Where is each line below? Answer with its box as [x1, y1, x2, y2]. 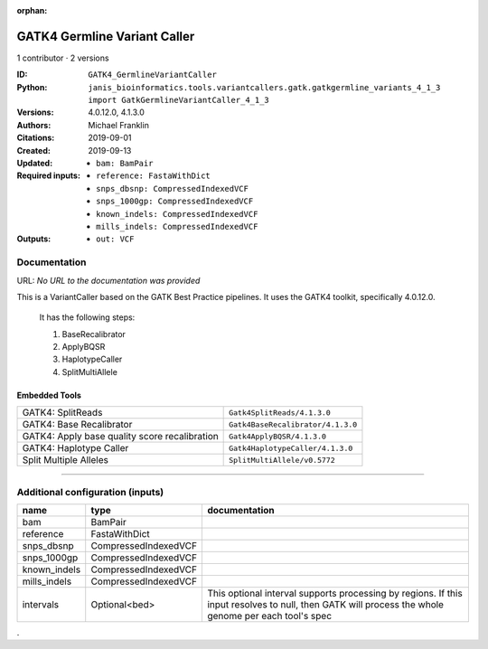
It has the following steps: [39, 312, 136, 323]
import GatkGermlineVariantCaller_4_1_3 [88, 95, 270, 106]
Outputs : [16, 233, 52, 244]
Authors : [16, 119, 52, 130]
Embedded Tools [16, 390, 81, 400]
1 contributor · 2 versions [16, 52, 109, 63]
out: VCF [96, 234, 135, 244]
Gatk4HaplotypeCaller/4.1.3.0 [229, 443, 353, 453]
